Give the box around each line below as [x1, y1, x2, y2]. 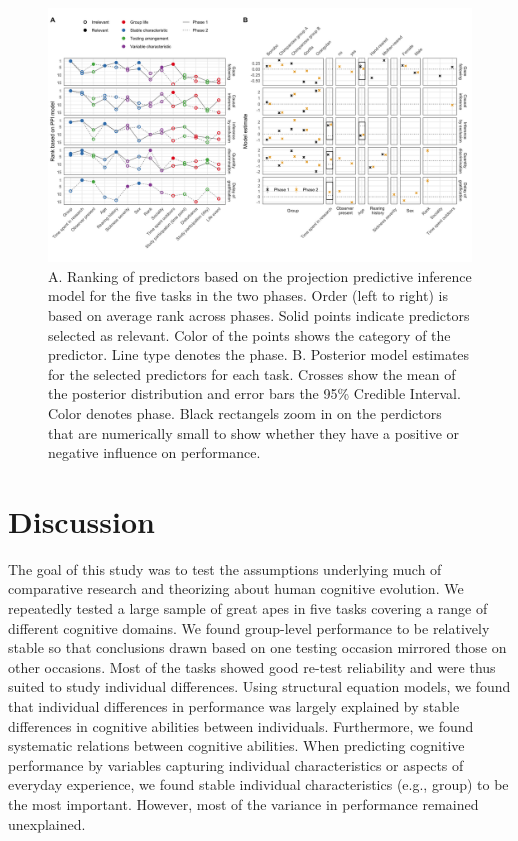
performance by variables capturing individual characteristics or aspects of [8, 754, 464, 775]
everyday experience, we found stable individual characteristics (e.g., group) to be [8, 774, 509, 795]
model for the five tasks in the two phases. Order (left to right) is [48, 285, 448, 306]
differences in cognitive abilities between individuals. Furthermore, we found [8, 715, 474, 736]
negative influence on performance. [48, 442, 261, 463]
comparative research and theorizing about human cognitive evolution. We [8, 578, 464, 599]
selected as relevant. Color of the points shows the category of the [48, 324, 451, 345]
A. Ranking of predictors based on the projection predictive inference [48, 265, 472, 286]
